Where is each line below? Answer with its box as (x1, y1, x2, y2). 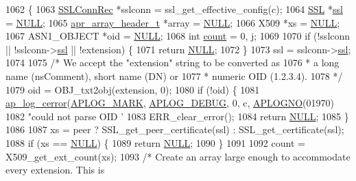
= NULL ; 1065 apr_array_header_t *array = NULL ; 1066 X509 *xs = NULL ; (5, 15, 340, 29)
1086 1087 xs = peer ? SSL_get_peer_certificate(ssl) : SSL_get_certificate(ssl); (5, 122, 344, 137)
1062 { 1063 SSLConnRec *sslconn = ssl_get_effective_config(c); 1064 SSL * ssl (5, 2, 343, 16)
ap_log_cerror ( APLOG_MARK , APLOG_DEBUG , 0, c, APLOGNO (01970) (5, 96, 334, 110)
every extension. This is (5, 163, 105, 177)
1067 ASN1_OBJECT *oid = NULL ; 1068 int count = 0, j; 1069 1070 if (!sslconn (5, 29, 351, 43)
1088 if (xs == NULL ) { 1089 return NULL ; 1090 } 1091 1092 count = (5, 135, 305, 150)
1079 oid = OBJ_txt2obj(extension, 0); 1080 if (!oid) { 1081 (5, 82, 260, 96)
